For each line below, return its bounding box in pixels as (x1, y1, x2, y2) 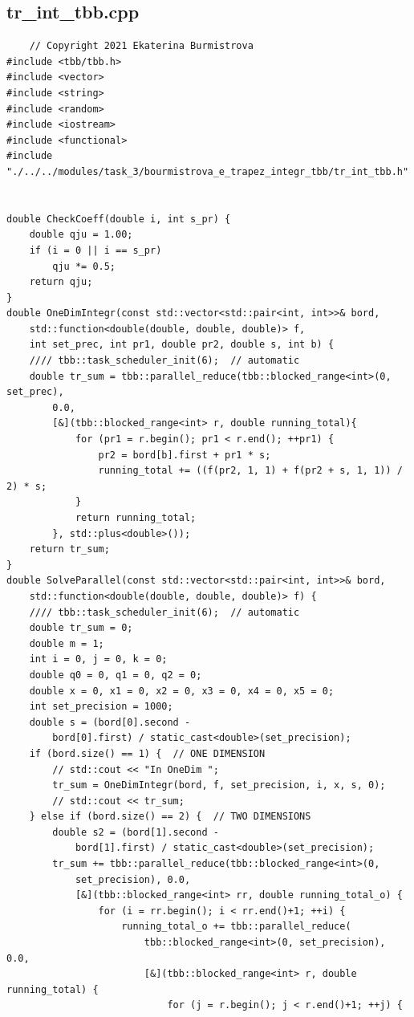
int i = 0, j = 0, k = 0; (29, 653, 168, 665)
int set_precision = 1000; (29, 701, 173, 713)
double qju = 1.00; (29, 229, 133, 241)
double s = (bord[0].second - (29, 716, 191, 728)
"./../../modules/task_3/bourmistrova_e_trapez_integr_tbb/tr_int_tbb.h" (6, 165, 409, 177)
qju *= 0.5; (52, 260, 116, 272)
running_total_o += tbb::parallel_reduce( (121, 921, 351, 933)
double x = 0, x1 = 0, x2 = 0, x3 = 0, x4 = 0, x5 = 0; (29, 685, 335, 697)
